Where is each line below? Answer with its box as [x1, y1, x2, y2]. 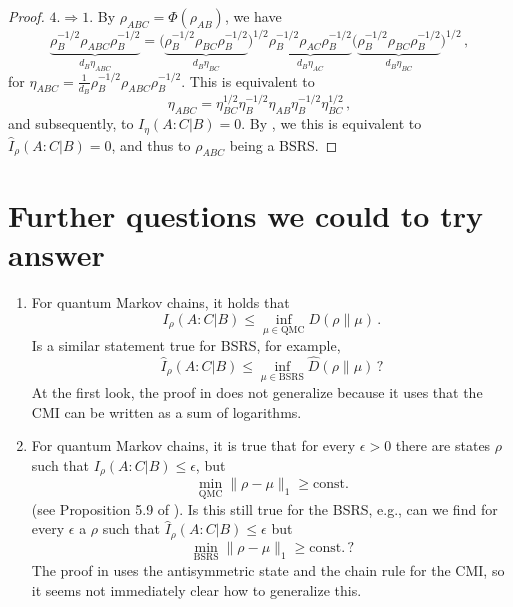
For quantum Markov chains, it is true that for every [31, 435, 356, 456]
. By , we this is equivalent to [241, 113, 422, 134]
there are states [395, 435, 491, 456]
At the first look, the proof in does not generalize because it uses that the [31, 382, 483, 403]
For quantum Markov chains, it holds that [31, 292, 290, 313]
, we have [224, 6, 282, 26]
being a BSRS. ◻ [229, 134, 338, 155]
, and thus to [111, 134, 191, 155]
